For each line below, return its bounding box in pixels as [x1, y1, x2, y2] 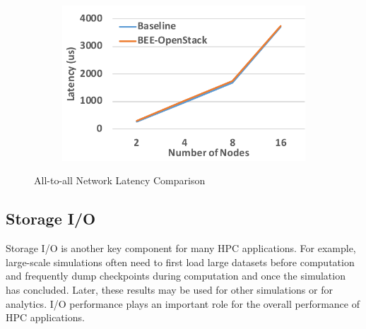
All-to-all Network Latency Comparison [34, 173, 206, 188]
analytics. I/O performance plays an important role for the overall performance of [6, 296, 360, 311]
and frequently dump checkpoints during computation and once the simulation [6, 268, 346, 283]
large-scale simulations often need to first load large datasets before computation [6, 254, 355, 269]
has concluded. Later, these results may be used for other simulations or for [6, 282, 333, 297]
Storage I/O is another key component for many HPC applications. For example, [6, 241, 356, 256]
